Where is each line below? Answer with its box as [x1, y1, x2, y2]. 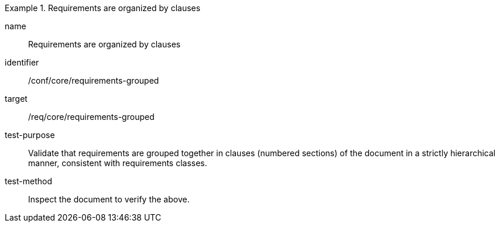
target [5, 94, 28, 104]
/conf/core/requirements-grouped [28, 75, 159, 85]
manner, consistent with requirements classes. [28, 158, 207, 168]
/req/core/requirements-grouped [28, 112, 155, 122]
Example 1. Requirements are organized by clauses [5, 3, 201, 13]
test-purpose [5, 130, 55, 140]
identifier [5, 57, 39, 67]
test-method [5, 176, 52, 186]
